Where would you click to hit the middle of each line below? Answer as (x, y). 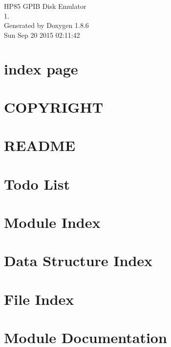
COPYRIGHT (54, 107)
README (40, 145)
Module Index (52, 222)
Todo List (37, 184)
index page (41, 68)
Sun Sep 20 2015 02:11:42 (42, 35)
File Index (39, 299)
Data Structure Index (78, 260)
